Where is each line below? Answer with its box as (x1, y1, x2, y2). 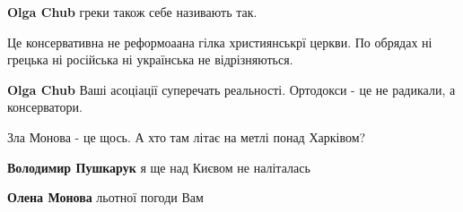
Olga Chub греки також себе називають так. (7, 3, 258, 21)
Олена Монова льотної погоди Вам (7, 188, 204, 207)
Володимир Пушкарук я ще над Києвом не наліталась (7, 157, 310, 176)
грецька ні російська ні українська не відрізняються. (7, 50, 293, 69)
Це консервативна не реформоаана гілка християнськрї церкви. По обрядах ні (7, 32, 432, 51)
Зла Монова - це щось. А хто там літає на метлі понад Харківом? (7, 127, 366, 146)
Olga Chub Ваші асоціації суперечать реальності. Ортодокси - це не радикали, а (7, 80, 456, 98)
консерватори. (7, 98, 83, 116)
